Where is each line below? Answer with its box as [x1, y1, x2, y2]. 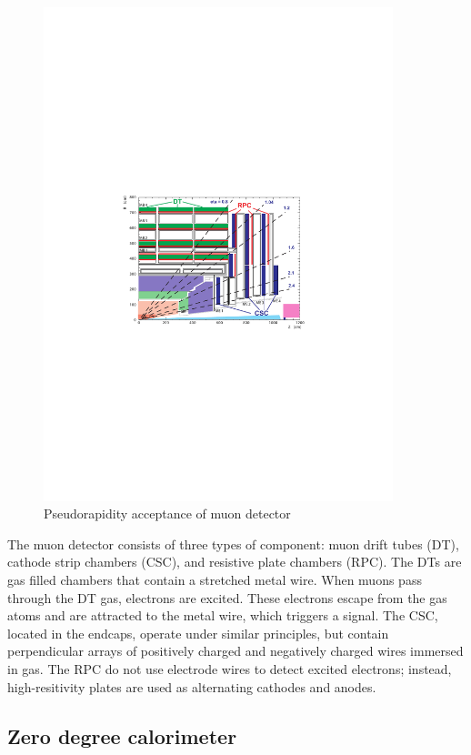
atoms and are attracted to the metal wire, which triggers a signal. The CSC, [7, 606, 438, 625]
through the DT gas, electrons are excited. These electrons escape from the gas [7, 588, 447, 607]
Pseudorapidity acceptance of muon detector [44, 504, 291, 523]
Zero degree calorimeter [7, 721, 237, 750]
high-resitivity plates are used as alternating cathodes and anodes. [7, 677, 376, 696]
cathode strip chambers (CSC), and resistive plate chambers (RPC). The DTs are [7, 552, 462, 571]
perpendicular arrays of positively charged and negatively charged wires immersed [7, 641, 464, 660]
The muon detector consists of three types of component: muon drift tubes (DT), [7, 534, 459, 553]
